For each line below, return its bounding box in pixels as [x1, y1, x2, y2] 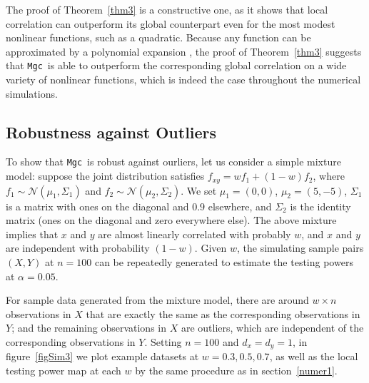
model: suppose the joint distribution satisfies [6, 168, 205, 183]
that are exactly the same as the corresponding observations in [86, 306, 360, 321]
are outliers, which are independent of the [181, 320, 364, 335]
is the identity [290, 198, 351, 213]
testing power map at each [6, 362, 121, 377]
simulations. [6, 86, 58, 101]
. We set [181, 183, 217, 198]
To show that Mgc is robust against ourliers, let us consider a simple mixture [6, 154, 341, 169]
